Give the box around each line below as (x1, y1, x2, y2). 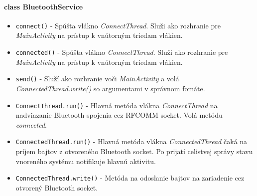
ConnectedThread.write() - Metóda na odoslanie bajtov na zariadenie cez (15, 173, 245, 183)
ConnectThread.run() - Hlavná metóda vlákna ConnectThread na (15, 100, 218, 110)
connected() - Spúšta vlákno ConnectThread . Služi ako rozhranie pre (15, 47, 228, 57)
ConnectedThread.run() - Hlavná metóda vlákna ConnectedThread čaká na (15, 136, 247, 147)
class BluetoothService (4, 1, 83, 11)
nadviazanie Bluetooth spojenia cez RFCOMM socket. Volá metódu (15, 110, 223, 120)
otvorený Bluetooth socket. (15, 182, 98, 193)
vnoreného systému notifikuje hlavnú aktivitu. (15, 156, 156, 166)
